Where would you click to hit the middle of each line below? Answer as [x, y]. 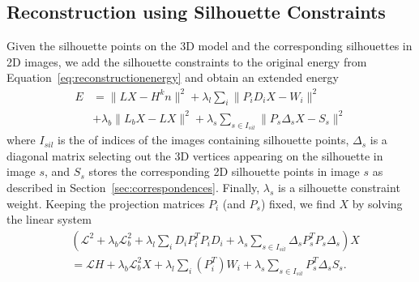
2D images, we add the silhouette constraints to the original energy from [187, 61]
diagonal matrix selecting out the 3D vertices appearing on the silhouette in [195, 155]
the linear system [49, 219]
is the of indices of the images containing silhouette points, [203, 140]
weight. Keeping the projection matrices [106, 203]
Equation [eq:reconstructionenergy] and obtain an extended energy [173, 77]
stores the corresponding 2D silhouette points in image [224, 171]
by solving [377, 203]
